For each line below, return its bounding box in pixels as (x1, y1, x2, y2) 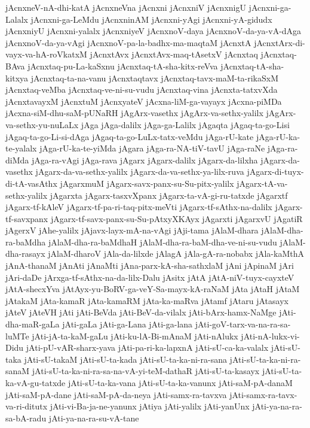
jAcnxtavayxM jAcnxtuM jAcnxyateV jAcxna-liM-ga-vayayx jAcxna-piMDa (5, 95, 282, 107)
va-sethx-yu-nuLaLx (5, 118, 79, 130)
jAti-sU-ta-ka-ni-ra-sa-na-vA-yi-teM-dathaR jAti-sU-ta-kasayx (32, 365, 260, 377)
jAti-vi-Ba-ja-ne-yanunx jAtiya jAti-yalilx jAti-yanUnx (50, 400, 250, 412)
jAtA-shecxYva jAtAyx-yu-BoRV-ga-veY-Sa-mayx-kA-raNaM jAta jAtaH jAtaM (5, 283, 300, 295)
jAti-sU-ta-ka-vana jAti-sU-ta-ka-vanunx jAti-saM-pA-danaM (67, 377, 293, 388)
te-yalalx (5, 142, 37, 154)
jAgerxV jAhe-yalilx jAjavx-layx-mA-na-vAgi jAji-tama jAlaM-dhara (5, 224, 259, 236)
